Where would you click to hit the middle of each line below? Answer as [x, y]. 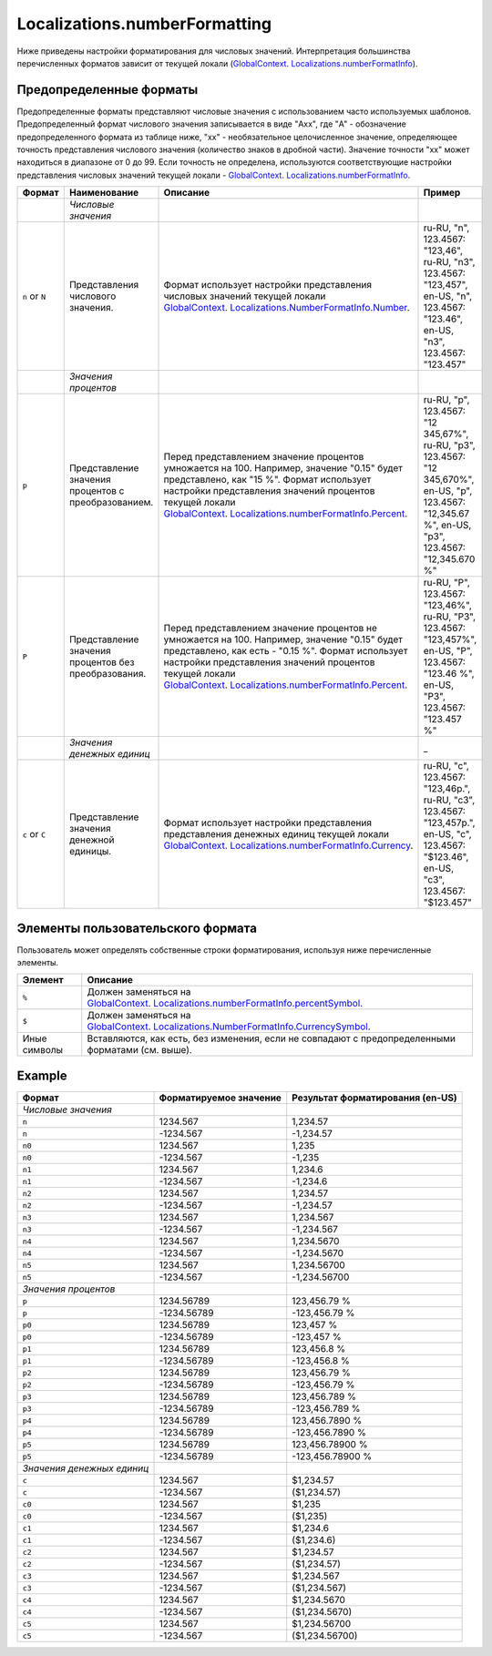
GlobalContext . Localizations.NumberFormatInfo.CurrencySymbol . [229, 1027]
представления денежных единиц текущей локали [277, 834]
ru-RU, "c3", [449, 800]
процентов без [102, 662]
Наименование [104, 193]
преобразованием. [111, 503]
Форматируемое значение [220, 1098]
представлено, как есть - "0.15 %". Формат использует [286, 651]
